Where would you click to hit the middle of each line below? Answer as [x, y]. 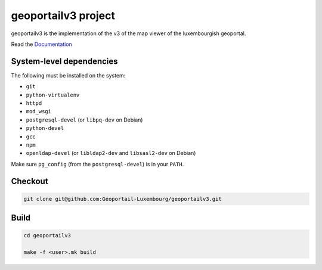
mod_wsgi [39, 111]
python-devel [45, 128]
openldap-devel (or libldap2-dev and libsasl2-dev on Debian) [111, 153]
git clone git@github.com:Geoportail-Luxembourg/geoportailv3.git [123, 199]
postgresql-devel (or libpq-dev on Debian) [84, 120]
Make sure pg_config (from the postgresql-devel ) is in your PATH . [97, 164]
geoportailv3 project [63, 15]
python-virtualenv [53, 95]
